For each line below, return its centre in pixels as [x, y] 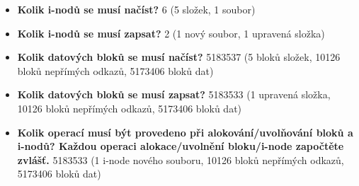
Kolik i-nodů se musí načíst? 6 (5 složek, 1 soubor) [136, 9]
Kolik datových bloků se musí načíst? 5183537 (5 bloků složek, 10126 [179, 57]
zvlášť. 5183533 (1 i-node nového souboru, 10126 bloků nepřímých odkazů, [181, 159]
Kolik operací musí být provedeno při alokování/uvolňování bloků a [185, 132]
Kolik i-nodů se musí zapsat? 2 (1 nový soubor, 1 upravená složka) [171, 33]
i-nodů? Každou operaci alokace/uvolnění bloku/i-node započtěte [181, 146]
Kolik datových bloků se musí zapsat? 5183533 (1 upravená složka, [174, 94]
